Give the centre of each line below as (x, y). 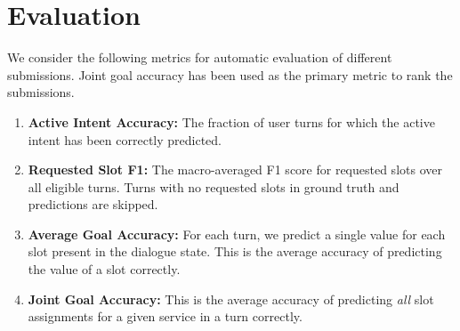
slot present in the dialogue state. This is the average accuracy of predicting (235, 251)
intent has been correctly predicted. (125, 139)
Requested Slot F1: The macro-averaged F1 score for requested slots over (235, 170)
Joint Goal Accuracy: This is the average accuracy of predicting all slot (231, 299)
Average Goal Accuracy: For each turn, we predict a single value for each (237, 234)
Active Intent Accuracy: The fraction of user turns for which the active (231, 121)
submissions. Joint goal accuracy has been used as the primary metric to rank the (230, 74)
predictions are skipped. (93, 204)
